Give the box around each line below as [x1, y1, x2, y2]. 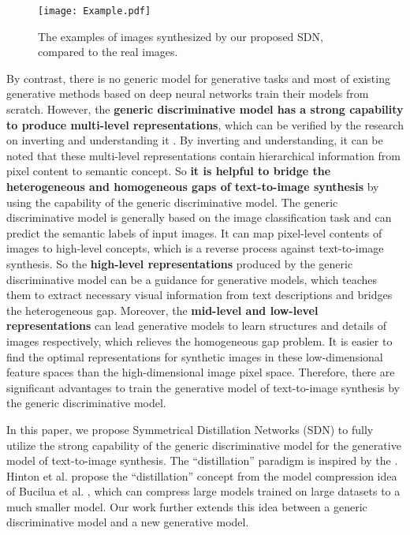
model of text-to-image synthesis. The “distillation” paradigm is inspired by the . [6, 452, 398, 469]
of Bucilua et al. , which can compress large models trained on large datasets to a [6, 483, 401, 499]
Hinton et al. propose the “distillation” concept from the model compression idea [6, 467, 397, 484]
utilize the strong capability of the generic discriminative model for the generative [6, 436, 401, 453]
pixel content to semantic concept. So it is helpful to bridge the [6, 163, 331, 179]
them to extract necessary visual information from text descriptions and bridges [6, 286, 393, 303]
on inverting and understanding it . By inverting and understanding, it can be [6, 132, 383, 148]
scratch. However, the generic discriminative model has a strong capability [6, 101, 404, 118]
